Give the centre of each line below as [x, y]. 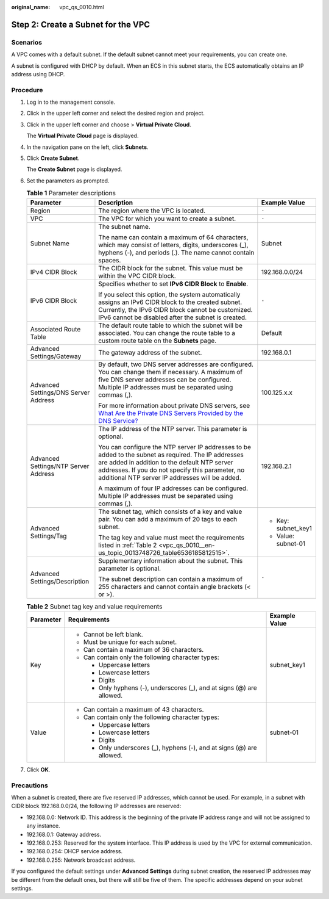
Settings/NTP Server [60, 466]
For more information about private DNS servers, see [174, 405]
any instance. [43, 826]
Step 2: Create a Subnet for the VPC [81, 24]
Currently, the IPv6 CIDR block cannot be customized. [175, 309]
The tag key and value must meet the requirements [172, 537]
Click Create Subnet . [53, 158]
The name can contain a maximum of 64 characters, [173, 237]
